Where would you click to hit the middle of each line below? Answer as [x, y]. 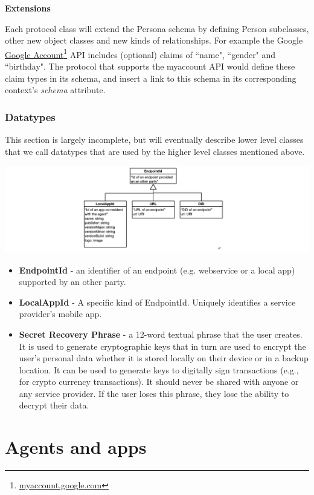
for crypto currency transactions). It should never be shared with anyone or [159, 382]
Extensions [28, 8]
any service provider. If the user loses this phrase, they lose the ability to [154, 393]
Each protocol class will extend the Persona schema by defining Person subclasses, [157, 28]
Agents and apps [76, 447]
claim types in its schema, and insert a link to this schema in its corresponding [151, 78]
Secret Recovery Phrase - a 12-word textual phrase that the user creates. [161, 334]
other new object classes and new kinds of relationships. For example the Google [154, 40]
